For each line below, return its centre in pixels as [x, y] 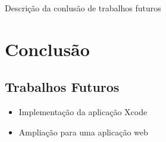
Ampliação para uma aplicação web [83, 132]
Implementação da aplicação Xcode [83, 112]
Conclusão [47, 49]
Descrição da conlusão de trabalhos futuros [83, 8]
